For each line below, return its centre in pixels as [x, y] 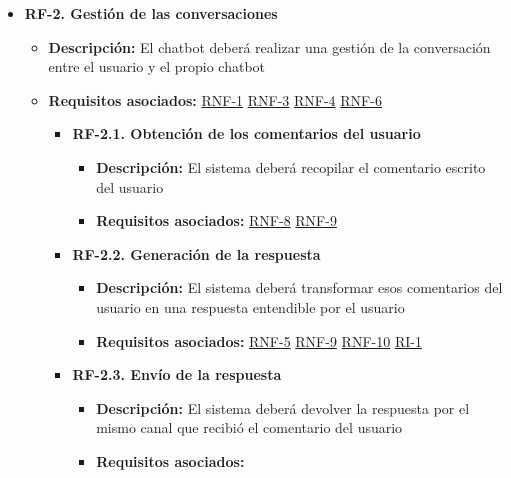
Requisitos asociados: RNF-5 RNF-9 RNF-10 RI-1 [259, 340]
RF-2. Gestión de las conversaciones [151, 13]
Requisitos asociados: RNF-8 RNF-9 [216, 220]
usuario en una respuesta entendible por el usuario [250, 306]
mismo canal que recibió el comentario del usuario [249, 427]
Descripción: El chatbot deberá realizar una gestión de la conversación [269, 46]
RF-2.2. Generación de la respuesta [196, 253]
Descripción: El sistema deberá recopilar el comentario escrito [291, 166]
